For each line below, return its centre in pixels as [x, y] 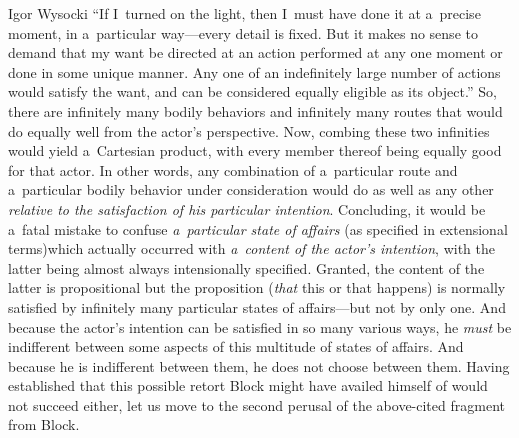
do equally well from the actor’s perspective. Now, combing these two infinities [249, 130]
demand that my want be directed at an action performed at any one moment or [255, 52]
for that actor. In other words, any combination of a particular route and [233, 169]
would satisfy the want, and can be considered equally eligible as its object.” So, [252, 91]
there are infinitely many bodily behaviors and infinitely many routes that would [255, 110]
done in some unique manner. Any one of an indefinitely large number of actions [254, 71]
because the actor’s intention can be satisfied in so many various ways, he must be [260, 326]
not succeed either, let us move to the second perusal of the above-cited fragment [256, 404]
